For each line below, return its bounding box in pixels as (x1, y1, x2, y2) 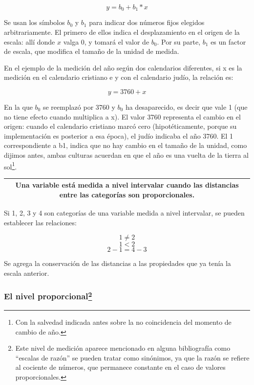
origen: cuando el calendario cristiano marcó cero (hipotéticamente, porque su (4, 121, 237, 131)
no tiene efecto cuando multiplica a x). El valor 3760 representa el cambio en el (4, 111, 241, 121)
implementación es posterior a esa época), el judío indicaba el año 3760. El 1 (4, 130, 233, 141)
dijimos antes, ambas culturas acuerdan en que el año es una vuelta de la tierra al (4, 149, 249, 160)
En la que (4, 102, 33, 112)
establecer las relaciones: (4, 217, 77, 227)
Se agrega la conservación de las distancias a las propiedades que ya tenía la (4, 258, 231, 268)
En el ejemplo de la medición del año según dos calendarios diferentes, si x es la (4, 62, 242, 72)
